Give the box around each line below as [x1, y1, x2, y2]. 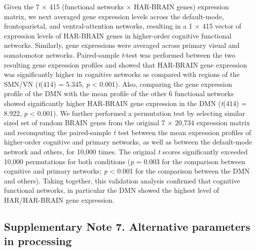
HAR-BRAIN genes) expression [134, 1, 229, 11]
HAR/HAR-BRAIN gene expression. [4, 194, 114, 205]
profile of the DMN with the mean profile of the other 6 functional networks [4, 88, 234, 99]
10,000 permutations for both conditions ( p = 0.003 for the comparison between [4, 156, 246, 166]
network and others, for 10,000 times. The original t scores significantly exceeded [4, 146, 248, 156]
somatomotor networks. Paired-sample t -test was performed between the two [4, 49, 235, 60]
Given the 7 [4, 1, 39, 11]
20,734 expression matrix [175, 117, 250, 128]
